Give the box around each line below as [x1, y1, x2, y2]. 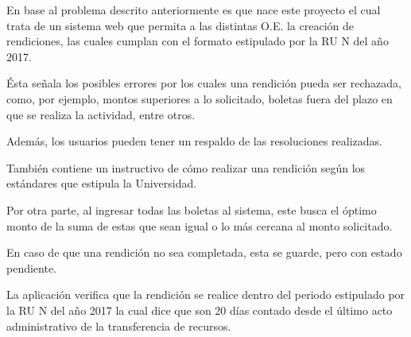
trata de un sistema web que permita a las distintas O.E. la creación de [6, 17, 354, 33]
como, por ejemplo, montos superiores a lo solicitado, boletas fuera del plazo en [6, 90, 393, 107]
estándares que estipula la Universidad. [6, 175, 197, 192]
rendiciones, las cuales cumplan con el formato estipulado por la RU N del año [6, 33, 389, 49]
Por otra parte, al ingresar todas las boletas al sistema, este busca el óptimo [6, 201, 377, 218]
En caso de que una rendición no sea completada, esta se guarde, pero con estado [6, 244, 402, 261]
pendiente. [6, 259, 57, 276]
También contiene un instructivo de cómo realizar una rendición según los [6, 159, 366, 176]
